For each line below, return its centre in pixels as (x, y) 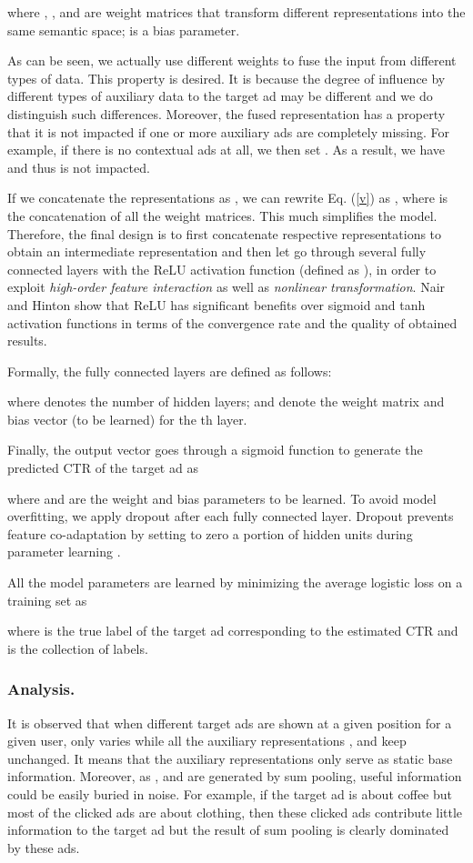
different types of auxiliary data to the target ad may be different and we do (220, 96)
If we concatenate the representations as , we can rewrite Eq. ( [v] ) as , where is (228, 198)
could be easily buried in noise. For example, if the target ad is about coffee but (230, 794)
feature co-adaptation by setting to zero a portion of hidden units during (210, 533)
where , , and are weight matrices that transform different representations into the (236, 12)
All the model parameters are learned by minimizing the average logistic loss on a (235, 582)
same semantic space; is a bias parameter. (124, 30)
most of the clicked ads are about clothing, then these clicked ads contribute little (235, 812)
